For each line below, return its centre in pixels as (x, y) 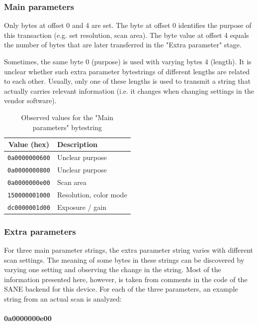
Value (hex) (29, 144)
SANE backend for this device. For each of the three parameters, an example (121, 289)
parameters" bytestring (67, 127)
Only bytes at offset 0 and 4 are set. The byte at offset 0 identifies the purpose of (128, 25)
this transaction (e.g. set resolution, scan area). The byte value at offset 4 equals (127, 35)
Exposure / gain (82, 207)
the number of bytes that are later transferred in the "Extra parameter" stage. (123, 45)
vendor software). (30, 100)
